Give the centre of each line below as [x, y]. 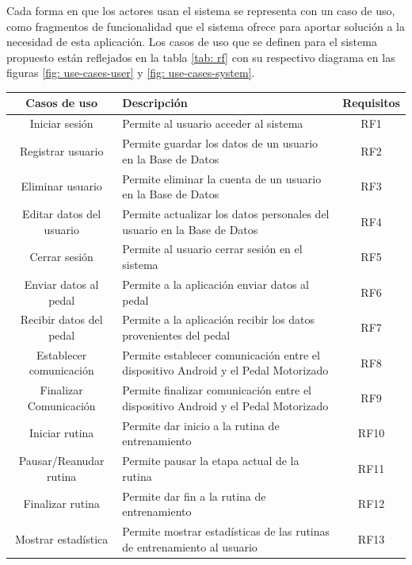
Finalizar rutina [61, 504]
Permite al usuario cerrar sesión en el [212, 249]
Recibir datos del [61, 319]
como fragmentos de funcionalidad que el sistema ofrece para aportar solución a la [206, 26]
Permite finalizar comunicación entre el [217, 390]
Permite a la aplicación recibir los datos [219, 319]
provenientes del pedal [176, 334]
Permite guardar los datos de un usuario [220, 143]
